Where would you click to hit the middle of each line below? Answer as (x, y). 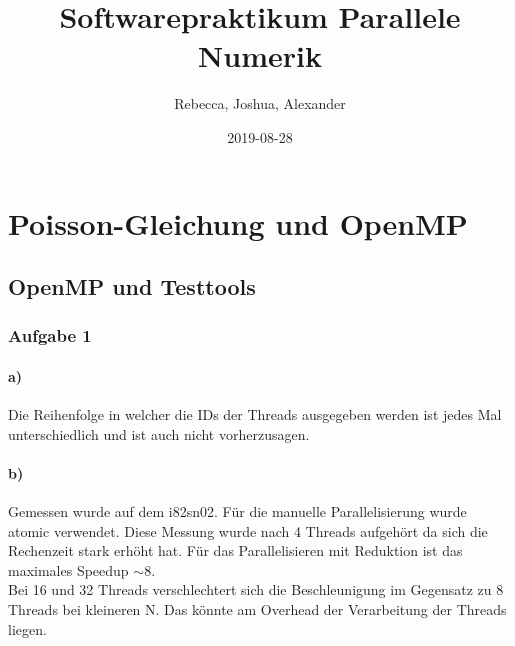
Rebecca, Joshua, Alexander (260, 103)
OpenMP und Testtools (132, 286)
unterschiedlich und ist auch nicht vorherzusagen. (159, 433)
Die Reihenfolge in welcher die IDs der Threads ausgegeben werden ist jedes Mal (255, 414)
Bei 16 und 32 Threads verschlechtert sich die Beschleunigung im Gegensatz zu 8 (256, 589)
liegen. (27, 628)
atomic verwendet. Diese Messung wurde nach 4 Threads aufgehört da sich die (248, 530)
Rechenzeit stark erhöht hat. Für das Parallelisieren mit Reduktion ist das (235, 550)
